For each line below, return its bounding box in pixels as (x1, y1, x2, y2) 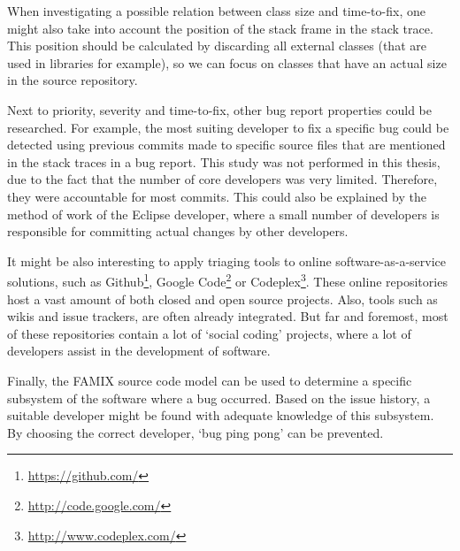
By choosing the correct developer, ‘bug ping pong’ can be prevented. (7, 423, 384, 441)
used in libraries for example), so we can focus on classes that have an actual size (7, 53, 447, 72)
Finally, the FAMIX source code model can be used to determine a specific (7, 371, 412, 389)
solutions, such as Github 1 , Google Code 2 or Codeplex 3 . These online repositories (7, 270, 448, 290)
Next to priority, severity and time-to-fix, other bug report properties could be (7, 100, 433, 119)
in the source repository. (7, 71, 138, 89)
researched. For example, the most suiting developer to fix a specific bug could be (7, 118, 449, 136)
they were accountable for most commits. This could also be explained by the (7, 187, 427, 205)
